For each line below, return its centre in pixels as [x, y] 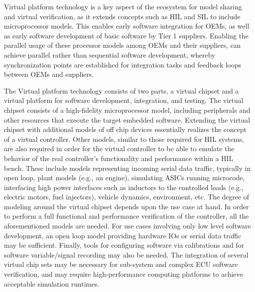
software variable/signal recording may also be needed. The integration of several [126, 254]
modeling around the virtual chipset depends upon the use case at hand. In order [127, 206]
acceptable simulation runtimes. [52, 283]
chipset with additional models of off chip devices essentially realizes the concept [125, 129]
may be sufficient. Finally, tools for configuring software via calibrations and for [124, 245]
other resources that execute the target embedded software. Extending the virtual [127, 119]
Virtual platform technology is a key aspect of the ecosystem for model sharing [123, 6]
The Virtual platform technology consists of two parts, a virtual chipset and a [121, 90]
